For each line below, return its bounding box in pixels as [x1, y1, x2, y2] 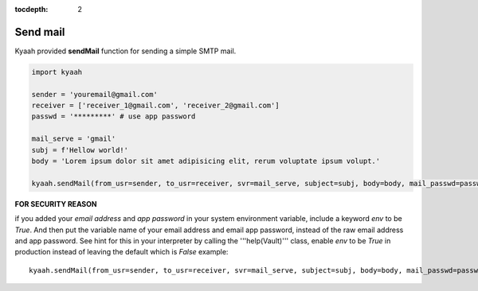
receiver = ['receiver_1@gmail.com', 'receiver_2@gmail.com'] [31, 101, 280, 111]
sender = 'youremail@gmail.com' [31, 90, 159, 99]
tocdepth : [14, 5, 49, 14]
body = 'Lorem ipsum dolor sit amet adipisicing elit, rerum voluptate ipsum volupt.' [31, 157, 381, 166]
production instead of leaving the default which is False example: [14, 247, 229, 257]
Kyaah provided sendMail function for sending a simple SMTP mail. [14, 46, 237, 56]
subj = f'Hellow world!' [31, 145, 129, 154]
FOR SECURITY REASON [14, 199, 97, 208]
